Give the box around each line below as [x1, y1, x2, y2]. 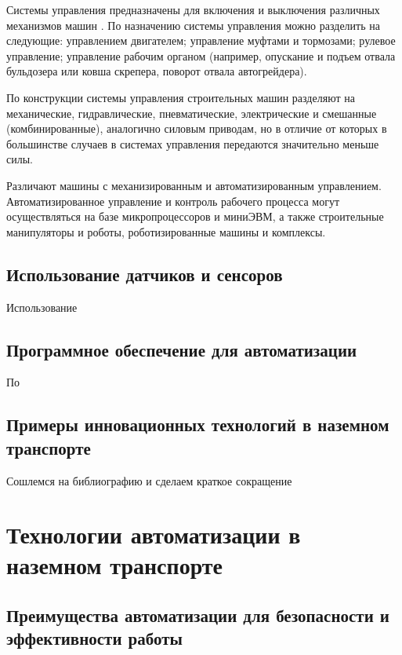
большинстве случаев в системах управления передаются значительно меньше [6, 135, 379, 152]
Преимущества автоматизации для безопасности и [6, 603, 389, 628]
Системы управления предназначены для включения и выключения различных [6, 2, 380, 17]
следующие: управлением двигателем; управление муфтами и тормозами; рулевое [6, 32, 396, 49]
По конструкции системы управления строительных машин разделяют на [6, 89, 355, 105]
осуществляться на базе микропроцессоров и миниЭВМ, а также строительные [6, 208, 384, 225]
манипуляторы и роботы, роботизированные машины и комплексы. [6, 223, 326, 240]
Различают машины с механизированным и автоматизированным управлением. [6, 177, 382, 193]
